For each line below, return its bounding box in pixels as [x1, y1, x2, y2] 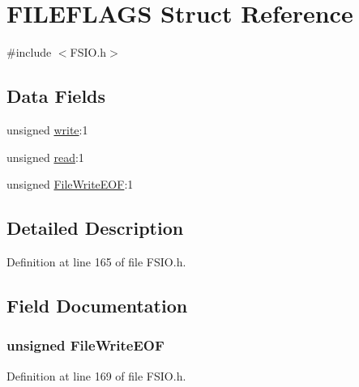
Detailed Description [6, 215, 184, 240]
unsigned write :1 [6, 121, 88, 138]
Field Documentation [6, 292, 188, 317]
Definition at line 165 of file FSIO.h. [6, 253, 186, 270]
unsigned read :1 [6, 148, 84, 165]
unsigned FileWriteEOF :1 [6, 176, 134, 193]
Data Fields [6, 83, 106, 108]
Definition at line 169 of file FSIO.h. [6, 367, 186, 384]
